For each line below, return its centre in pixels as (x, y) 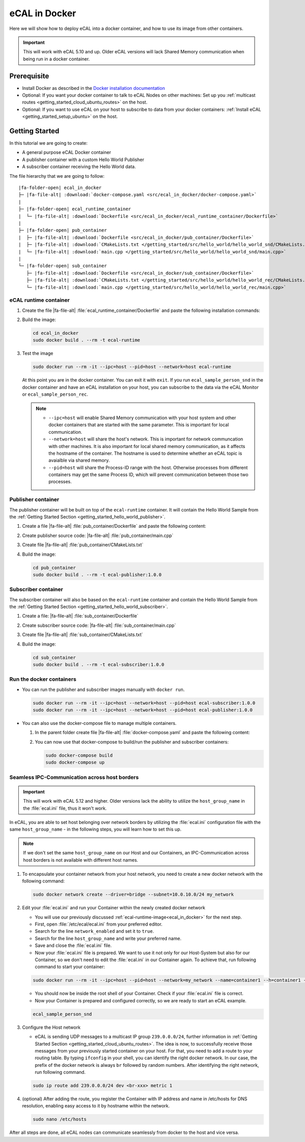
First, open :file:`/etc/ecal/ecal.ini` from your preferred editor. (99, 924)
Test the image (38, 354)
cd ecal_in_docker (56, 333)
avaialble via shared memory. (79, 460)
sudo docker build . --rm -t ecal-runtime (86, 340)
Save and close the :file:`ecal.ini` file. (73, 945)
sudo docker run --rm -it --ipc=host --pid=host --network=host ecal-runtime (132, 367)
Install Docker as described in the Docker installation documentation (94, 88)
